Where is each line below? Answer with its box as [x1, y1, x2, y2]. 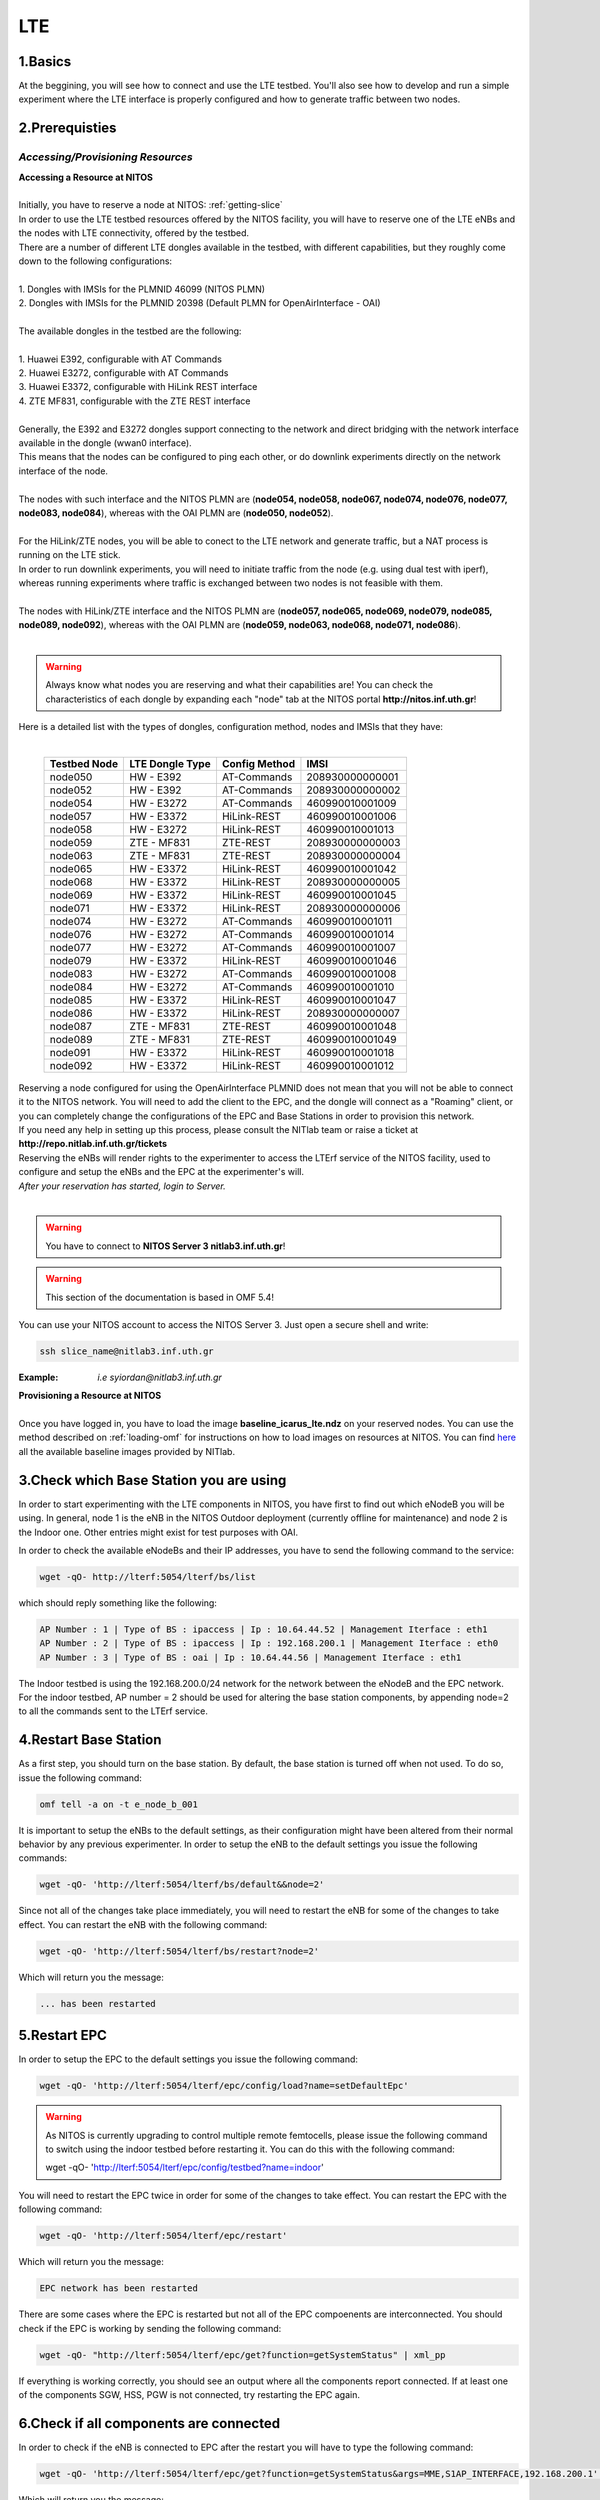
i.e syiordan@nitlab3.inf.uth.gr [97, 1371, 222, 1383]
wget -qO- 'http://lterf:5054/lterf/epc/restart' [39, 2230, 288, 2242]
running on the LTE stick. [18, 549, 121, 561]
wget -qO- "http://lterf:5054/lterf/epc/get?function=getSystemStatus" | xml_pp [39, 2349, 446, 2360]
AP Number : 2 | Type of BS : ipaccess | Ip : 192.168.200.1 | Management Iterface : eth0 [39, 1638, 499, 1649]
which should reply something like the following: [18, 1596, 217, 1609]
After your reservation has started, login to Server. [18, 1180, 227, 1192]
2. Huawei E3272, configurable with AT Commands [18, 367, 229, 379]
